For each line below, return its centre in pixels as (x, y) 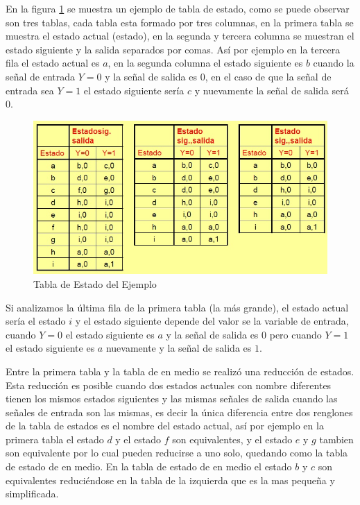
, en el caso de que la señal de (268, 76)
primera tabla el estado (55, 439)
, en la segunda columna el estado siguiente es (205, 63)
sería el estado (36, 321)
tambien (336, 439)
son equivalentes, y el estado (232, 439)
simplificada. (32, 494)
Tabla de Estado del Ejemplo (95, 283)
